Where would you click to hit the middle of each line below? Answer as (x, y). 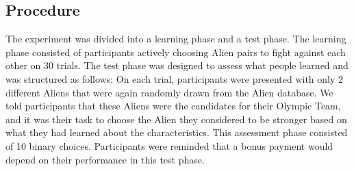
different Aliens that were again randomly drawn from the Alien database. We (169, 92)
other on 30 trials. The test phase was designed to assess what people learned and (177, 65)
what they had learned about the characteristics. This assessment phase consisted (177, 132)
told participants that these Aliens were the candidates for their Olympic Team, (173, 106)
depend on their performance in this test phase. (105, 159)
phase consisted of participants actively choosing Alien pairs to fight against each (176, 52)
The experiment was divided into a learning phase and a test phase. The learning (176, 39)
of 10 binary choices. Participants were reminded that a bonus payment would (169, 145)
